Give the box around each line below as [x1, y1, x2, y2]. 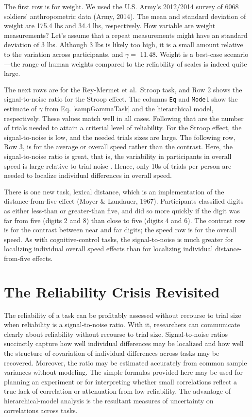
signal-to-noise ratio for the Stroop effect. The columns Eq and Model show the [4, 94, 238, 104]
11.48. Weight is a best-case [140, 49, 222, 59]
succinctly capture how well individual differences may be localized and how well [4, 338, 244, 348]
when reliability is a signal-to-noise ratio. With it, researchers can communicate [4, 319, 240, 330]
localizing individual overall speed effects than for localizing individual [4, 243, 213, 254]
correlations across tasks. [4, 405, 78, 415]
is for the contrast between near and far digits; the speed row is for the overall [4, 225, 236, 235]
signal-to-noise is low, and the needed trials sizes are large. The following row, [4, 132, 235, 142]
